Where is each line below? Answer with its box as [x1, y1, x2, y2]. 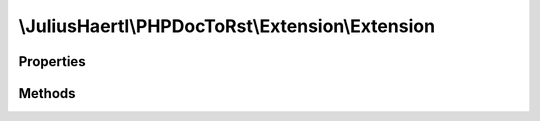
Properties [18, 53, 86, 70]
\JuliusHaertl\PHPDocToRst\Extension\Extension [18, 15, 435, 37]
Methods [18, 85, 76, 102]
